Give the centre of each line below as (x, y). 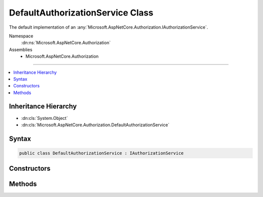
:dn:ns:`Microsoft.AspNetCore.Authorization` (66, 43)
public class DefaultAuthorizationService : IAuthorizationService (102, 153)
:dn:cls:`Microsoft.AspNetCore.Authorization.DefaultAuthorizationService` (95, 125)
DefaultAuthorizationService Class (81, 13)
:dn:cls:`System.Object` (45, 118)
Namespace (21, 36)
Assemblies (21, 49)
